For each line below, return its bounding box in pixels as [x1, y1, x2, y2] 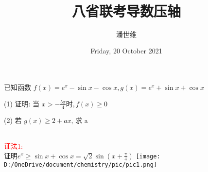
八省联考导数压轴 [71, 1, 181, 21]
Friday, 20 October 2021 [90, 45, 162, 55]
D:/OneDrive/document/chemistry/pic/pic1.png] [4, 161, 157, 168]
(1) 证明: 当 [4, 98, 40, 108]
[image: [136, 153, 160, 160]
